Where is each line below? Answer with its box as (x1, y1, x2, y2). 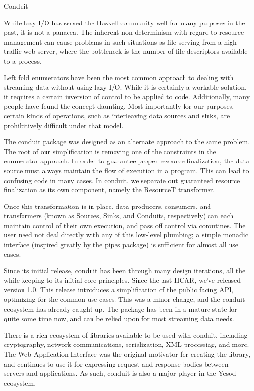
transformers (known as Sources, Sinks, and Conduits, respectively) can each (4, 210, 234, 221)
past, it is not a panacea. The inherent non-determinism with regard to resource (4, 27, 244, 37)
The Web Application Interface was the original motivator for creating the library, (4, 349, 251, 359)
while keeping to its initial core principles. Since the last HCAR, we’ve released (4, 275, 241, 285)
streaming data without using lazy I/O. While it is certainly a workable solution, (4, 82, 247, 92)
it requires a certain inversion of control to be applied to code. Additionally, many (4, 91, 250, 101)
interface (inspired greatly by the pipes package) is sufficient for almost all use (4, 239, 238, 250)
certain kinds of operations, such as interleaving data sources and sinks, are (4, 110, 230, 120)
